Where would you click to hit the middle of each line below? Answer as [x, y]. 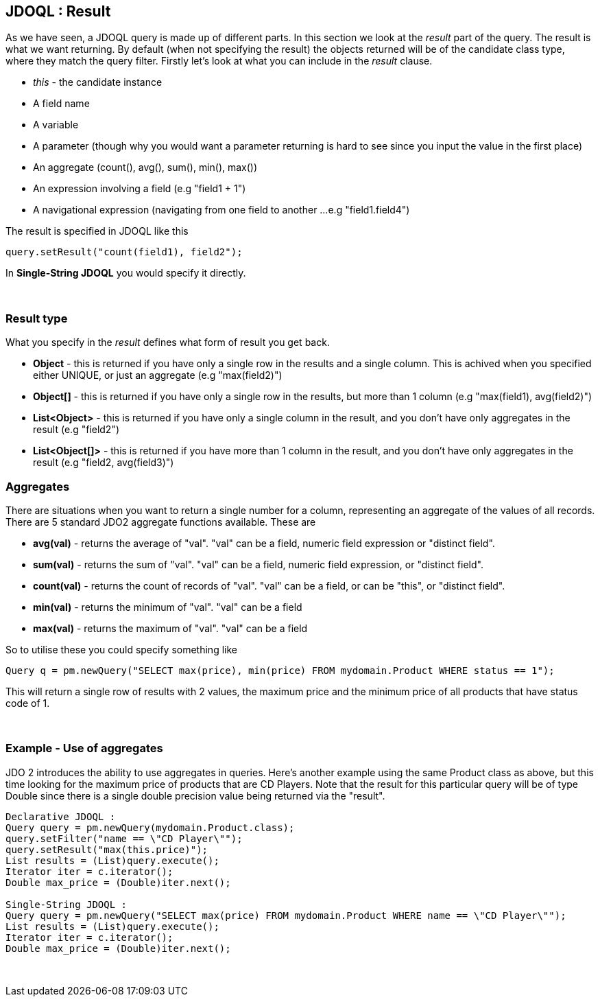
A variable [56, 125]
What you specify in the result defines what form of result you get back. [168, 342]
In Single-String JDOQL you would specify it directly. [126, 273]
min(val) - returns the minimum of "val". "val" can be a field [168, 607]
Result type [37, 318]
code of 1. [28, 703]
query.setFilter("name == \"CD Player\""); [124, 838]
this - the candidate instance [98, 82]
